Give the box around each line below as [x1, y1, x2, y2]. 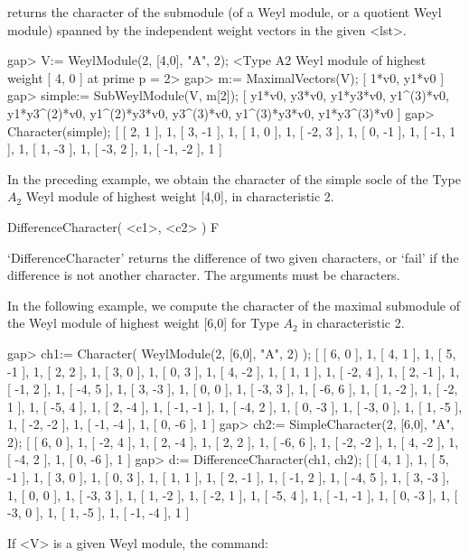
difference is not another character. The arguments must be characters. [7, 265, 400, 284]
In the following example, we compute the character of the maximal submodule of [7, 295, 461, 314]
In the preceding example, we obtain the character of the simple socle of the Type [7, 169, 461, 188]
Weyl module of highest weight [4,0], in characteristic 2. [25, 187, 334, 206]
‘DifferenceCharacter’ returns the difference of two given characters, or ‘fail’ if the [7, 247, 459, 266]
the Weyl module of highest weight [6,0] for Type [7, 313, 279, 332]
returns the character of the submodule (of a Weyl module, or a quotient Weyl [7, 3, 442, 21]
